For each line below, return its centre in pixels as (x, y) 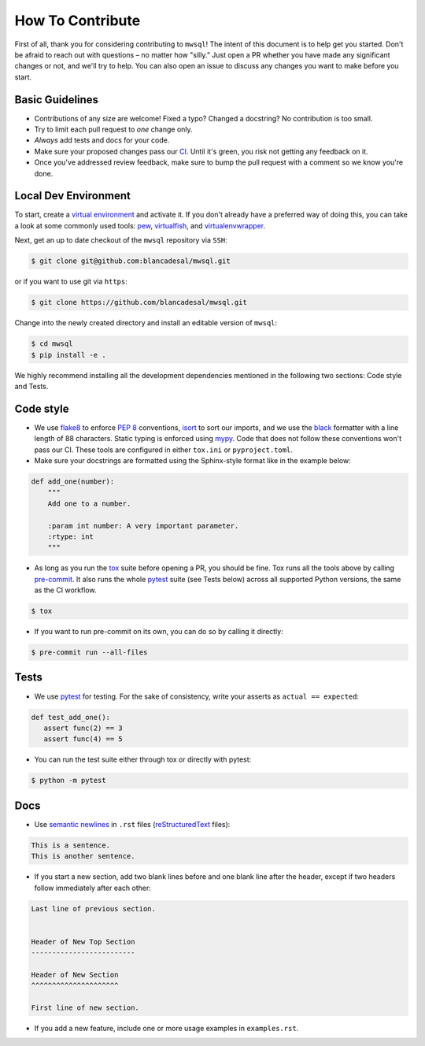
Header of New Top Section (83, 942)
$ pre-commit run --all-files (89, 653)
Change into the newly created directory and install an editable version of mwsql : (146, 323)
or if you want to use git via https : (71, 282)
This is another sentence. (83, 856)
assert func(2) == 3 (83, 728)
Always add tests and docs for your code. (102, 140)
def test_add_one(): (70, 717)
